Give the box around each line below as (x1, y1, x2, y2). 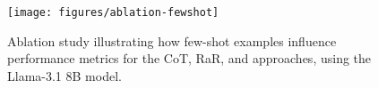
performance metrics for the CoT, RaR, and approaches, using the (7, 49, 372, 68)
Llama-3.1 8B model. (7, 66, 122, 84)
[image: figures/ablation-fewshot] (7, 6, 219, 19)
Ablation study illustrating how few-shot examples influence (7, 31, 337, 50)
